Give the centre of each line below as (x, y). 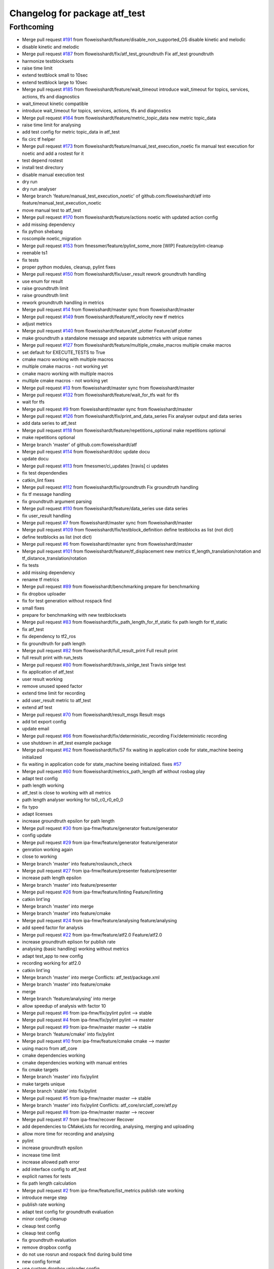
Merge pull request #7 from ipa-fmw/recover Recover (78, 1119)
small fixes (33, 608)
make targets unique (44, 1084)
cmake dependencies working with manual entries (75, 1062)
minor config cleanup (44, 1219)
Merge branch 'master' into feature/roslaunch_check (77, 863)
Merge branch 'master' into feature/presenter (70, 885)
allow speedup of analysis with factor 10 (64, 1006)
